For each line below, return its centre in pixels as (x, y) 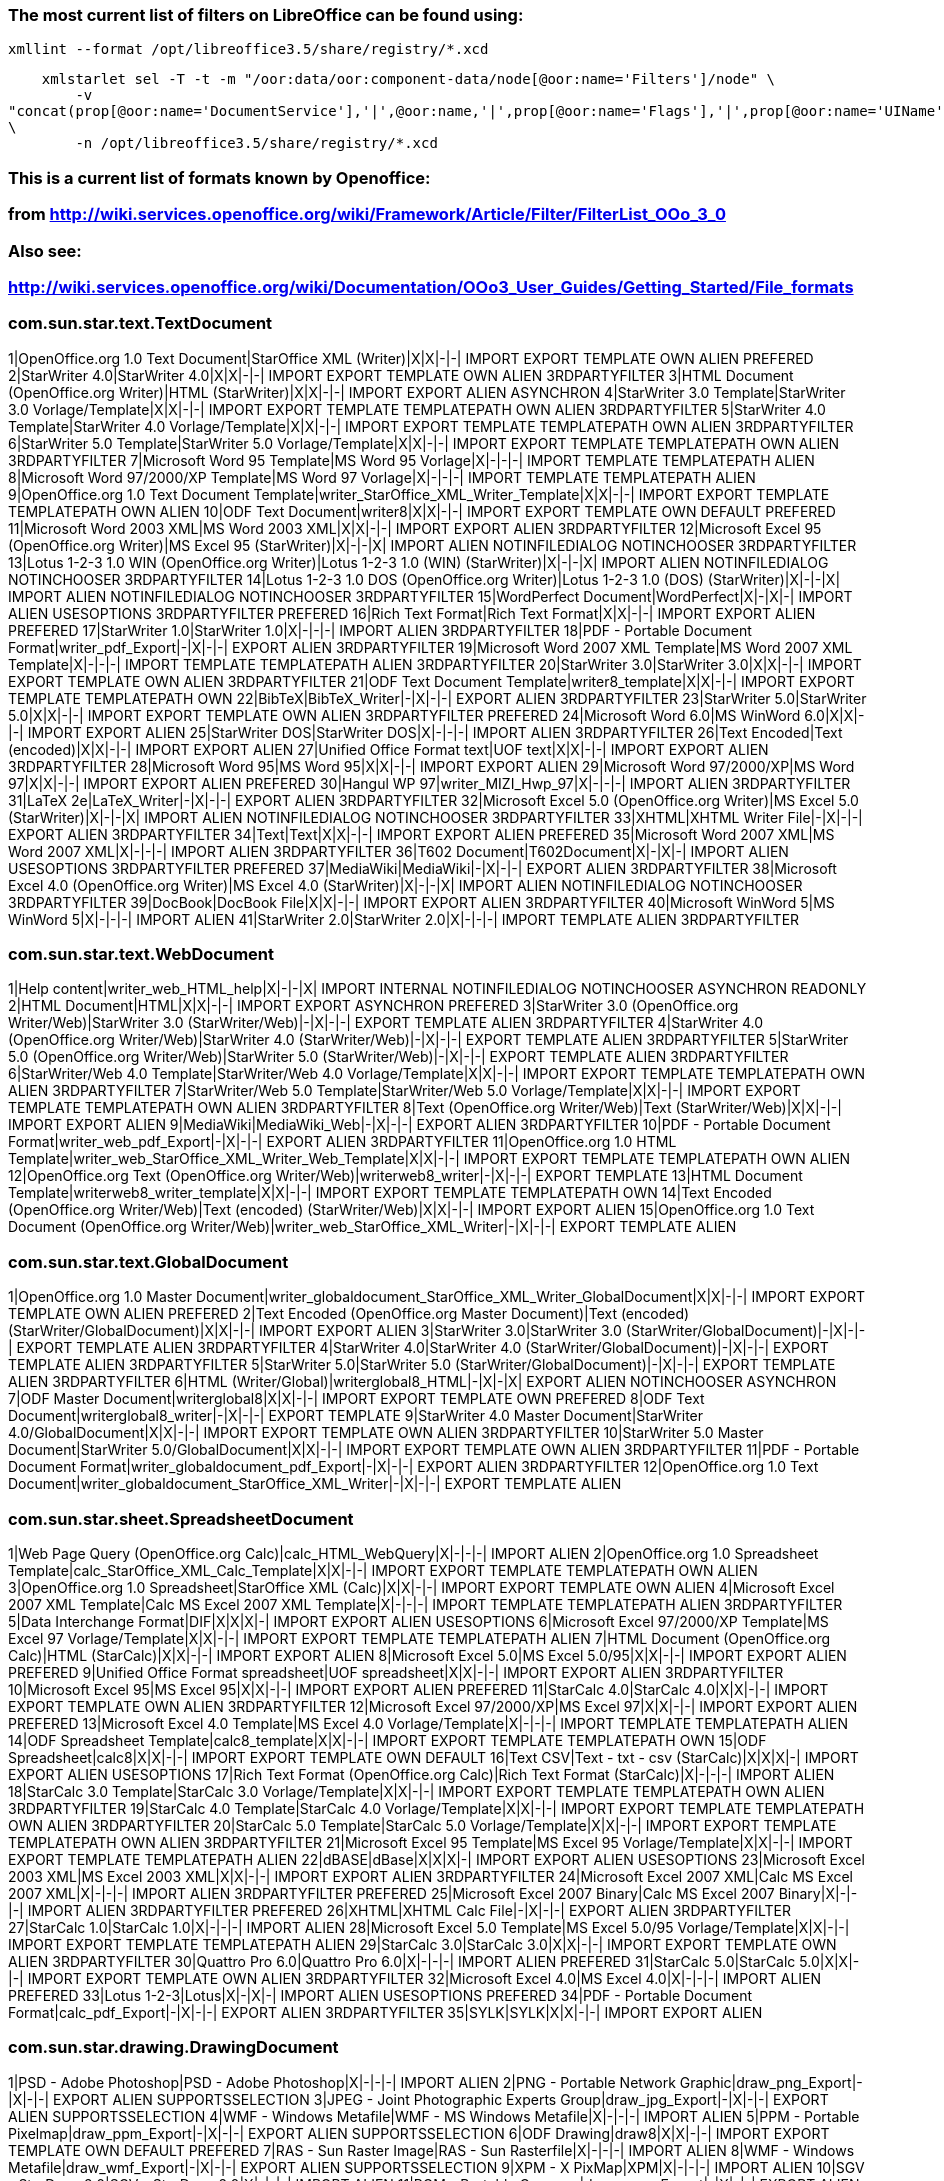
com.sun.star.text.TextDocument (140, 323)
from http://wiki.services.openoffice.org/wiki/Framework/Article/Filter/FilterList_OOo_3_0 (367, 214)
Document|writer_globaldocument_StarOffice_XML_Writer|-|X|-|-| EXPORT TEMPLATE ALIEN (315, 1484)
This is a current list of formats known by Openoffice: (219, 177)
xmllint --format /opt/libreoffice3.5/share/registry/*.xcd (248, 49)
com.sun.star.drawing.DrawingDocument (173, 2047)
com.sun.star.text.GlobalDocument (148, 1261)
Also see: (45, 250)
